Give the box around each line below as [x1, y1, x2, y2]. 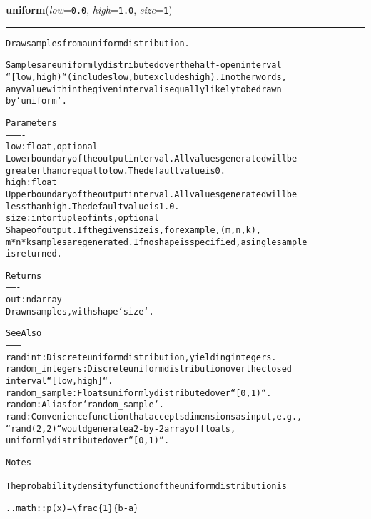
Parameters [6, 117, 57, 128]
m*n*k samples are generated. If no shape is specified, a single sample [6, 237, 308, 247]
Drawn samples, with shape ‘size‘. [6, 306, 154, 317]
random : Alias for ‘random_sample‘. [6, 400, 164, 410]
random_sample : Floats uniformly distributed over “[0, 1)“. [6, 387, 272, 398]
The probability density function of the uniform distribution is [6, 481, 287, 492]
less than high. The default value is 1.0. [6, 201, 180, 212]
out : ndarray [6, 295, 62, 305]
